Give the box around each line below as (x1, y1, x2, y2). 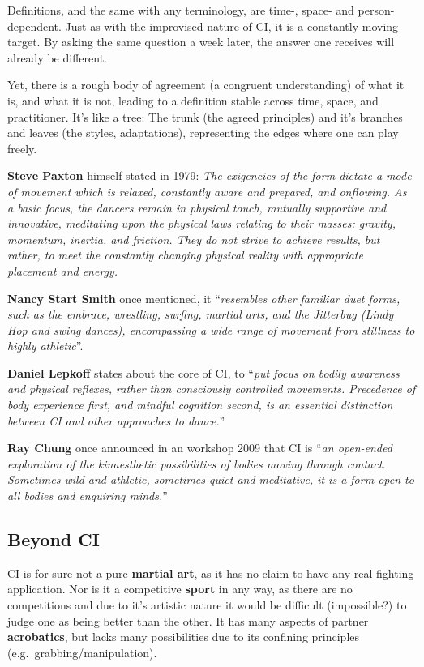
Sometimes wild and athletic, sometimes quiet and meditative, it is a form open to (7, 471, 414, 488)
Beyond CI (7, 527, 100, 552)
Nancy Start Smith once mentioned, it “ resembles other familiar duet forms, (7, 289, 400, 306)
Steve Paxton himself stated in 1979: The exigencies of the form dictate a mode (7, 167, 412, 184)
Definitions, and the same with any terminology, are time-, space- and (7, 2, 354, 18)
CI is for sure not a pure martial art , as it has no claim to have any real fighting (7, 564, 414, 581)
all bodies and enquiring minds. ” (7, 487, 168, 504)
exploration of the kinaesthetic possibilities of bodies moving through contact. (7, 455, 386, 472)
